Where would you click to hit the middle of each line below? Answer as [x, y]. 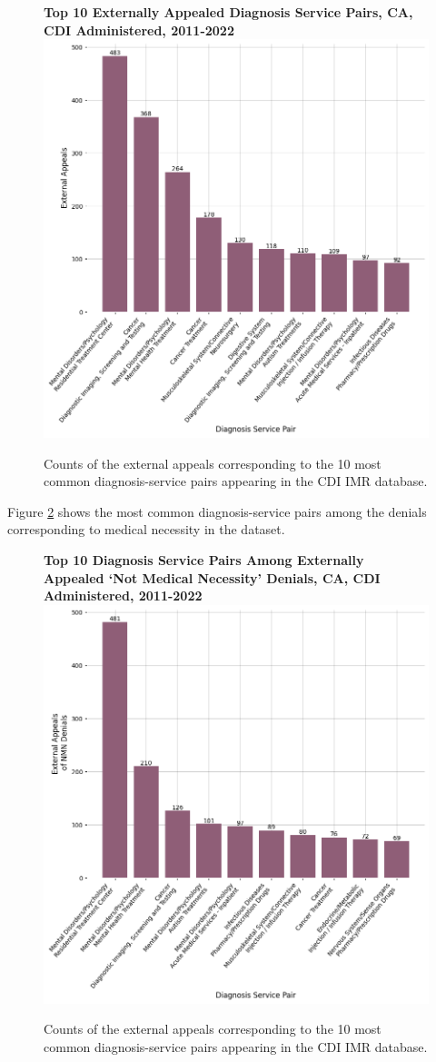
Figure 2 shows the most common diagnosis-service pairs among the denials [217, 511]
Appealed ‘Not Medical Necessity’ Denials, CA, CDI [212, 577]
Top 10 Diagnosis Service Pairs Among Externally [204, 560]
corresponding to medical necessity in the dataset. [146, 529]
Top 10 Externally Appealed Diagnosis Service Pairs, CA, [228, 12]
